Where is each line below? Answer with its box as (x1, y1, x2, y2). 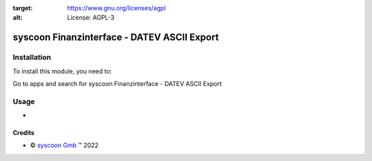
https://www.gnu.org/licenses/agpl (67, 4, 166, 12)
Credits (12, 129, 34, 137)
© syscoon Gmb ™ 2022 (30, 141, 99, 149)
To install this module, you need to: (12, 67, 112, 75)
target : (12, 4, 33, 12)
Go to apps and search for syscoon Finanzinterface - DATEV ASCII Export (12, 79, 222, 87)
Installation (12, 52, 52, 62)
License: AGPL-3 (67, 14, 115, 22)
